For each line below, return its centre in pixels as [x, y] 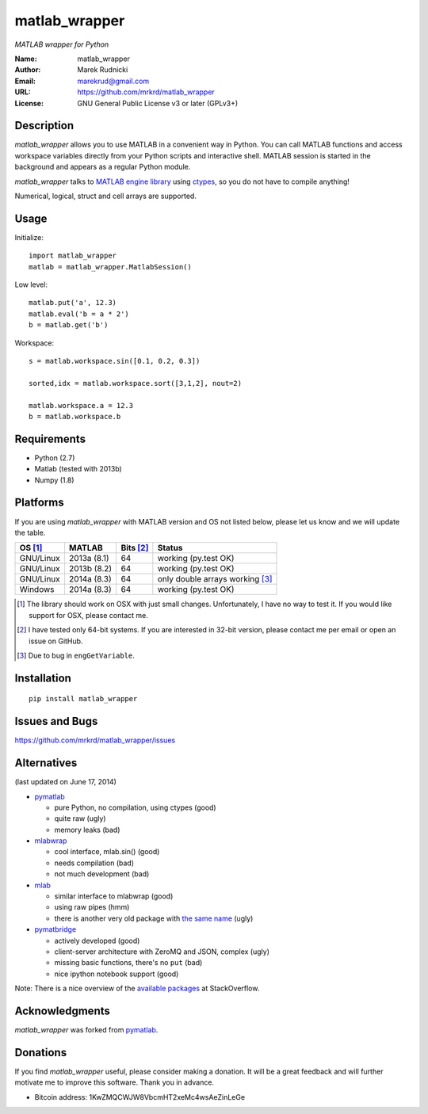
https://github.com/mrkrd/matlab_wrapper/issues [95, 740]
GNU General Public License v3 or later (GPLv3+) [158, 103]
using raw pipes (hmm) [92, 907]
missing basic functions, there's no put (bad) [128, 963]
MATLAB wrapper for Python [62, 44]
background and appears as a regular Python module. [103, 167]
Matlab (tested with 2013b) [78, 469]
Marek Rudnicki [103, 70]
